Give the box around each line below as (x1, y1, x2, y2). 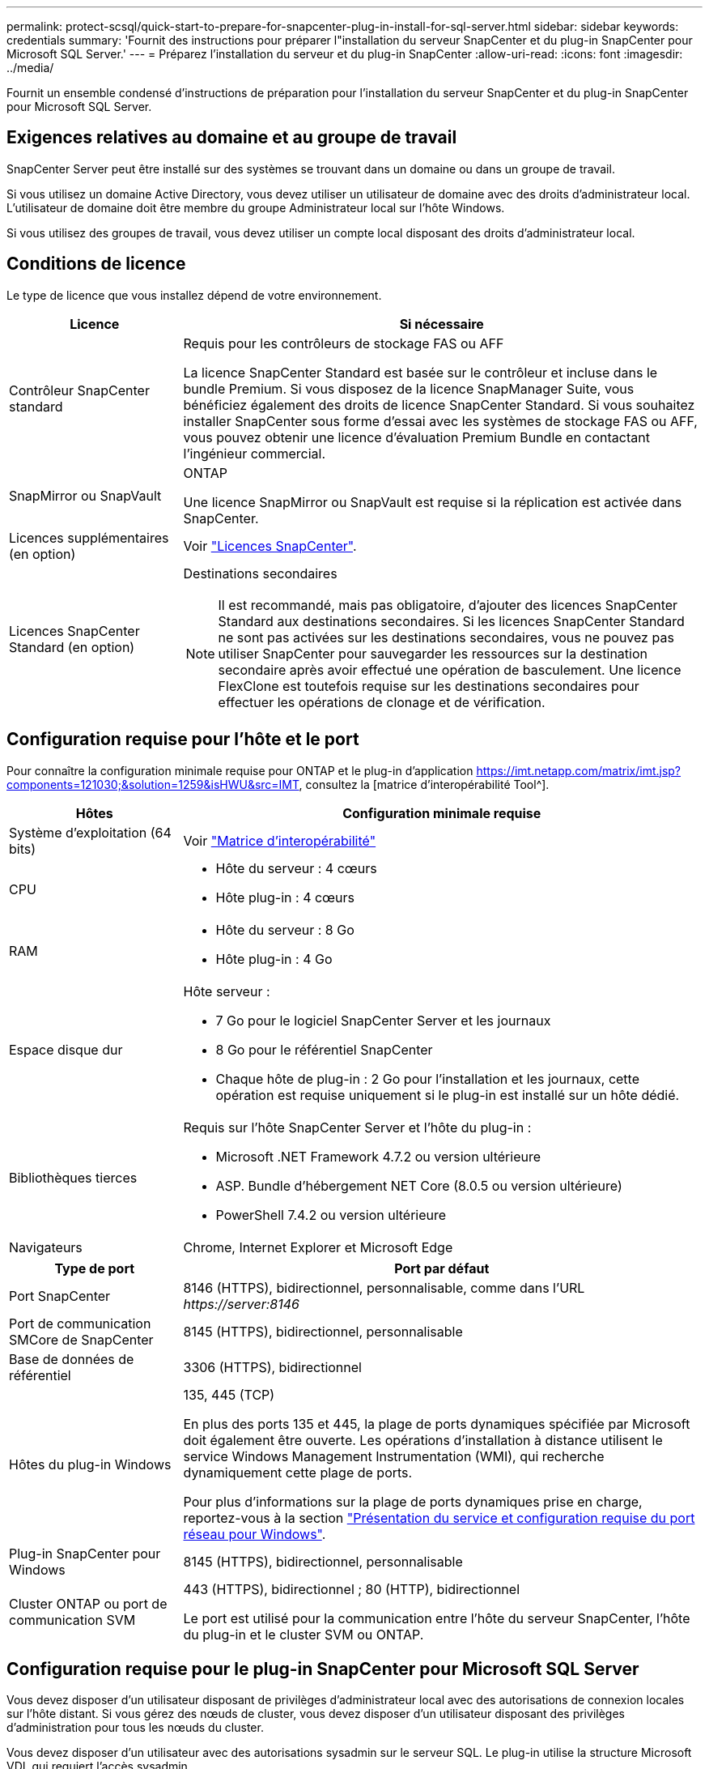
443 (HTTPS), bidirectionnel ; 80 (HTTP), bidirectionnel (183, 1580, 520, 1597)
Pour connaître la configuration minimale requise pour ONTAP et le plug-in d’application (6, 763, 473, 778)
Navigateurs (9, 1238, 83, 1255)
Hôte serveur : (183, 983, 270, 1000)
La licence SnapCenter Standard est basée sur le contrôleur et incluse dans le (183, 364, 658, 381)
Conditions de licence (6, 254, 186, 275)
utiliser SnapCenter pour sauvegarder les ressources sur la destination (218, 645, 647, 662)
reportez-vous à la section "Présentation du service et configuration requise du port (183, 1509, 695, 1526)
